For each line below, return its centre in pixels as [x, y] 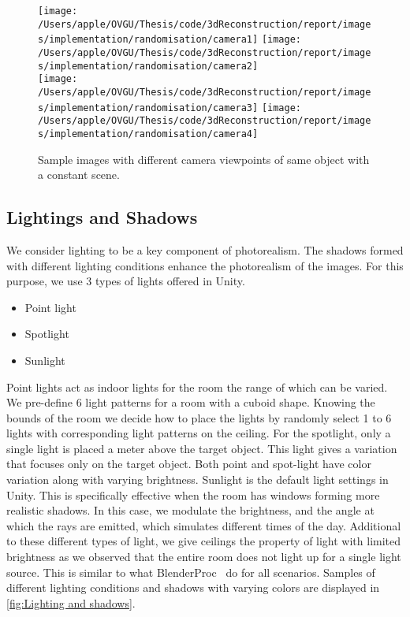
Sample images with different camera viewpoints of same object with [204, 159]
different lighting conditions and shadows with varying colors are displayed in [193, 587]
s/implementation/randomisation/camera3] [148, 108]
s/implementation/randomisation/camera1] [148, 40]
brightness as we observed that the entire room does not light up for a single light [204, 557]
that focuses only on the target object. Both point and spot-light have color [189, 464]
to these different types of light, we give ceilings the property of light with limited [204, 541]
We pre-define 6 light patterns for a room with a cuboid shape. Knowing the [191, 402]
